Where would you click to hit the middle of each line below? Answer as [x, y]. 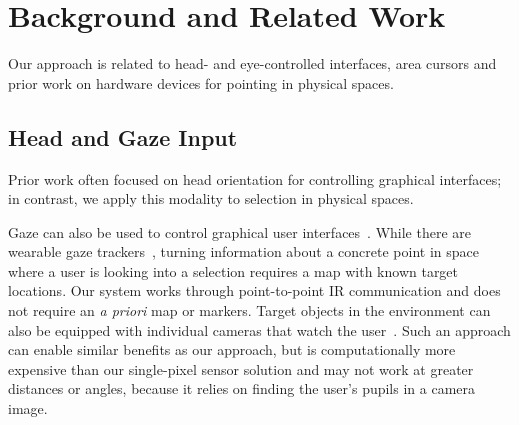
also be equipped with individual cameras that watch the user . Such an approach [259, 329]
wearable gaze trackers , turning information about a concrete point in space [243, 251]
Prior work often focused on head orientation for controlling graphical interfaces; [255, 178]
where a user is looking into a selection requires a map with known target [233, 270]
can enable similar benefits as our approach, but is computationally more [232, 349]
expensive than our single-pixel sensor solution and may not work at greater [241, 368]
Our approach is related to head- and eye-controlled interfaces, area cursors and [252, 63]
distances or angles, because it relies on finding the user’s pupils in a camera [242, 388]
